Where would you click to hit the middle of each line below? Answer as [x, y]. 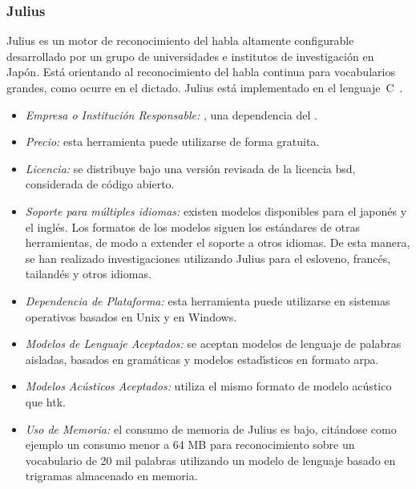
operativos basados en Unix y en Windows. [131, 316]
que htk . [45, 401]
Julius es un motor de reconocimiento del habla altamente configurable [180, 40]
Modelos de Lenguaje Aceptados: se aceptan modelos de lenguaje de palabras [213, 344]
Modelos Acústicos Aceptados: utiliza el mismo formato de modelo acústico [208, 386]
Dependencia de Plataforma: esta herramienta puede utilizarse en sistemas [208, 300]
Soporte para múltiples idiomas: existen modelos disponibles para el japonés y [216, 210]
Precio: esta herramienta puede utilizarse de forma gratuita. [172, 141]
